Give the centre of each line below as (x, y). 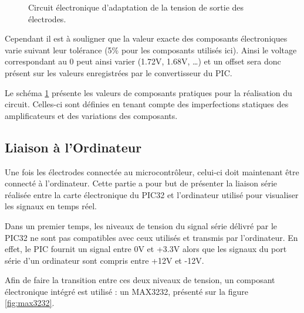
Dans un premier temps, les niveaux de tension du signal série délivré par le (141, 225)
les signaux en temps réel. (51, 206)
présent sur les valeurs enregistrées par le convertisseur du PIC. (119, 72)
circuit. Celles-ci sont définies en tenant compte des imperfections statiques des (147, 104)
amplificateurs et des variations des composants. (91, 115)
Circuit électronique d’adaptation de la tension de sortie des (136, 7)
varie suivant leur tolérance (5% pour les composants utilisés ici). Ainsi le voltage (151, 50)
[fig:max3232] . (30, 303)
